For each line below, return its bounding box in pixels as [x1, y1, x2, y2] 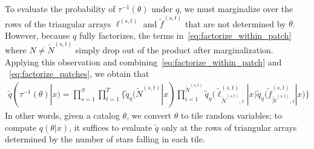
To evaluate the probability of [5, 2, 116, 15]
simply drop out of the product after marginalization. [75, 44, 273, 56]
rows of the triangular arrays [5, 17, 111, 30]
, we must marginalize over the [179, 2, 293, 15]
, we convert [126, 108, 172, 121]
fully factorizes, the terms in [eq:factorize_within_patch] [79, 28, 292, 41]
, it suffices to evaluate [69, 121, 152, 133]
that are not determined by [185, 17, 286, 30]
